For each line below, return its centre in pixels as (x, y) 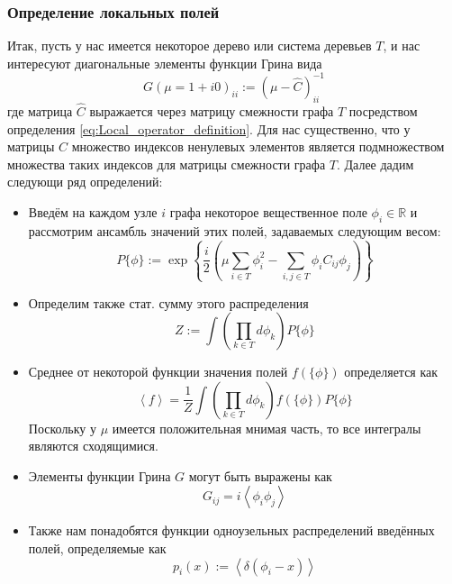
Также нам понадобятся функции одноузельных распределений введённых (231, 530)
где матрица (40, 110)
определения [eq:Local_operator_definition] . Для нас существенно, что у (209, 128)
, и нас (402, 46)
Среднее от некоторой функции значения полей (158, 372)
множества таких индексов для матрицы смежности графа (167, 164)
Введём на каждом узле (93, 211)
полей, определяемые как (97, 548)
